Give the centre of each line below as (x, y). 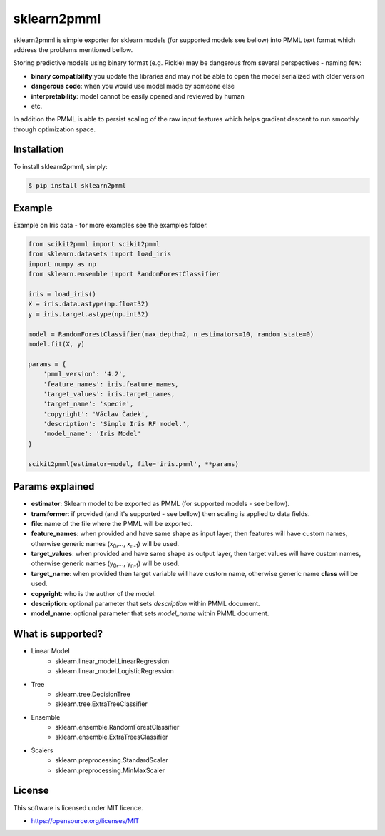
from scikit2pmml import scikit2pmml (94, 244)
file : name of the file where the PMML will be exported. (112, 523)
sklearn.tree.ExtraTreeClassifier (101, 704)
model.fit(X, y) (57, 344)
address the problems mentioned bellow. (73, 49)
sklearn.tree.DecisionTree (93, 694)
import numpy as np (62, 264)
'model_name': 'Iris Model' (92, 434)
